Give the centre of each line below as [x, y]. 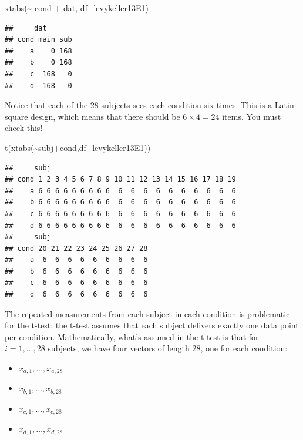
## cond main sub [38, 40]
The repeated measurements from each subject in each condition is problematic [147, 313]
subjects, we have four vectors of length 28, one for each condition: [168, 348]
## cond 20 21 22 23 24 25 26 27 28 [76, 248]
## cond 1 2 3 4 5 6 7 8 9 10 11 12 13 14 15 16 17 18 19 [120, 179]
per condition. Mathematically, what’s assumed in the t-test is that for [132, 336]
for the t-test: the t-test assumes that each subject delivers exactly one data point [152, 325]
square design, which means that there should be [92, 116]
